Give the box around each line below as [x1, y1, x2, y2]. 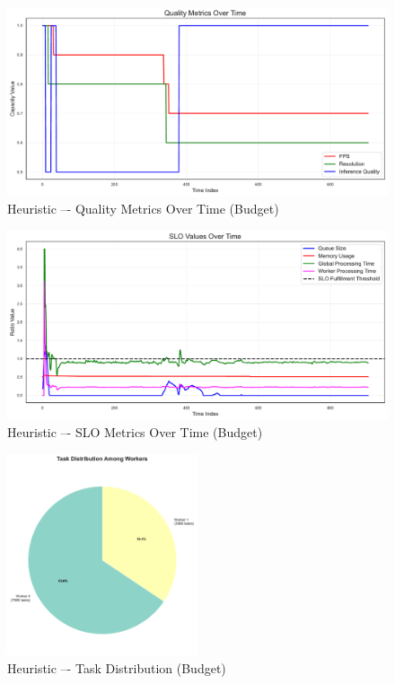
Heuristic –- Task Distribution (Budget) [7, 658, 226, 677]
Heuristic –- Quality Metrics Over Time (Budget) [7, 199, 279, 218]
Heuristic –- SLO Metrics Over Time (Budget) [7, 423, 263, 442]
